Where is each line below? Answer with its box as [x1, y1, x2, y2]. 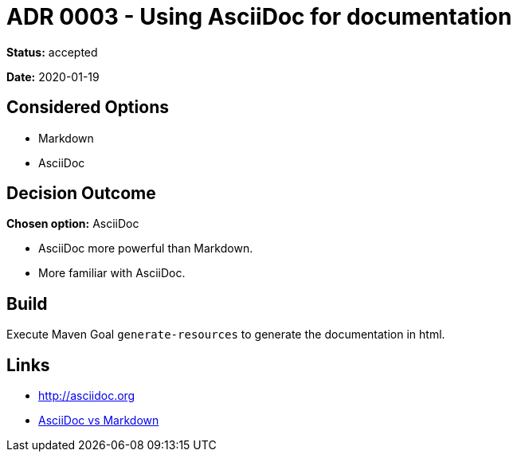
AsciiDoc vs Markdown [38, 413, 159, 428]
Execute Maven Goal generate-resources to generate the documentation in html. [6, 327, 445, 342]
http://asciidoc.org [38, 389, 135, 403]
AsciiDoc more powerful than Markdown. [38, 241, 253, 256]
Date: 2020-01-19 [6, 69, 100, 84]
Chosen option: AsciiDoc [6, 217, 139, 231]
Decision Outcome [6, 183, 156, 204]
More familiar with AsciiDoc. [38, 266, 186, 280]
